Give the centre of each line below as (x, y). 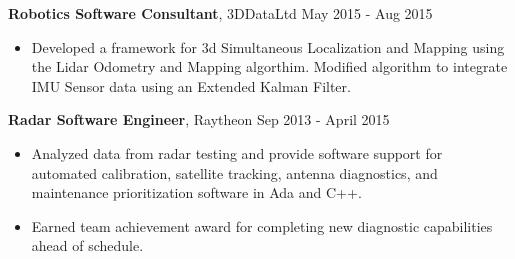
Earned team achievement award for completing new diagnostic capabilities (262, 225)
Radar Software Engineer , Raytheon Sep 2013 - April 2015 (199, 119)
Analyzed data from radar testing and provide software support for (237, 152)
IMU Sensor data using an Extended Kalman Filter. (191, 85)
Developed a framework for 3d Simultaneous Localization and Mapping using (268, 46)
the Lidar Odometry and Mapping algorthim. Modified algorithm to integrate (269, 66)
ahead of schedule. (87, 245)
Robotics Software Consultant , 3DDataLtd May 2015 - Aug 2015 (220, 13)
